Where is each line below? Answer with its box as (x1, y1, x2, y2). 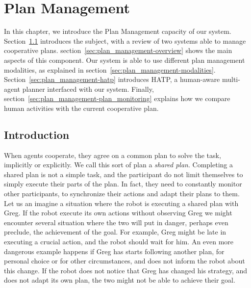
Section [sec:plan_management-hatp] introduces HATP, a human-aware (4, 74, 220, 84)
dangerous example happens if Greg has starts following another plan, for (4, 246, 225, 256)
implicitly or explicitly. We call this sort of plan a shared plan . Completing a (4, 159, 233, 170)
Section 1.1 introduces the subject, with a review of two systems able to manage (4, 35, 246, 46)
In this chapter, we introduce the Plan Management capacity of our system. (4, 26, 231, 36)
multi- (222, 74, 240, 84)
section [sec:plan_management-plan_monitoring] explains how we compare (4, 93, 230, 104)
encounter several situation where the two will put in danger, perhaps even (4, 217, 228, 227)
